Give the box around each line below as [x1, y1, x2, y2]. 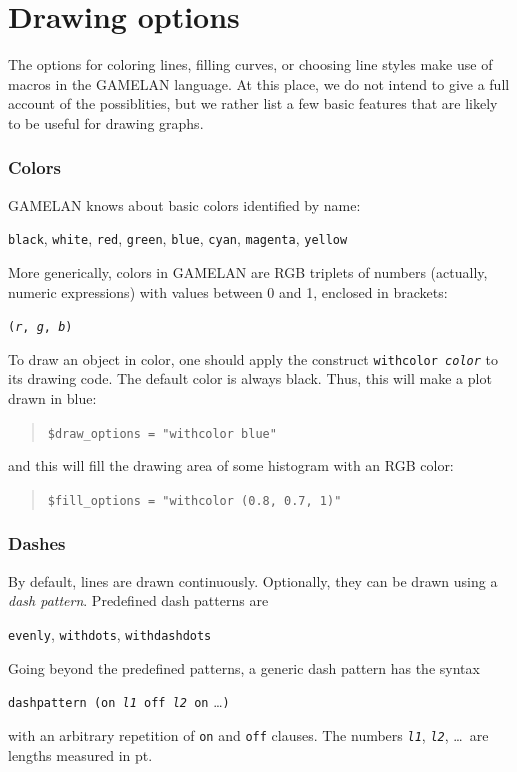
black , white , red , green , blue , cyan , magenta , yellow [8, 228, 348, 249]
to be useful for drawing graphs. [8, 112, 204, 133]
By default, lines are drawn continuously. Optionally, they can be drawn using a [8, 570, 498, 591]
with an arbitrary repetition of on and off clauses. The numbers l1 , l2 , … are [8, 724, 489, 745]
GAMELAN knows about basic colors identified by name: [8, 194, 361, 215]
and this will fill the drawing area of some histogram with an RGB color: [8, 455, 454, 476]
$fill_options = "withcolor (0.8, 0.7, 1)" [47, 493, 342, 508]
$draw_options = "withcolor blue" [47, 426, 277, 441]
